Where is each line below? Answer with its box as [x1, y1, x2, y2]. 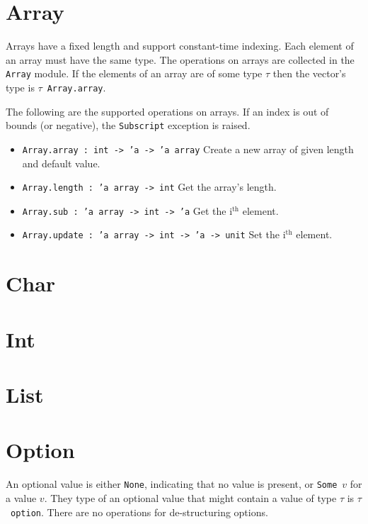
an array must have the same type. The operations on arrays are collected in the [6, 52, 355, 67]
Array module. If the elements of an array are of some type [6, 66, 263, 81]
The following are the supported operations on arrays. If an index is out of [6, 104, 329, 118]
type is [6, 79, 35, 94]
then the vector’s [272, 66, 346, 81]
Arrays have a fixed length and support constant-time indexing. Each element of [6, 38, 354, 53]
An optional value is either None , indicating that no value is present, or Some [6, 476, 338, 491]
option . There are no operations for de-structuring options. [11, 504, 268, 519]
